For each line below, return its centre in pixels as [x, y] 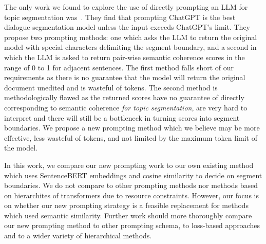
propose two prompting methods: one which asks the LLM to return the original [131, 37]
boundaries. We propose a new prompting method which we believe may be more [132, 128]
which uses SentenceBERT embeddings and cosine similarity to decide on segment [133, 175]
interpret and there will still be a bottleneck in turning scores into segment [122, 117]
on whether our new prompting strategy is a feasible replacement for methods [127, 205]
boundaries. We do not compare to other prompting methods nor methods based [131, 185]
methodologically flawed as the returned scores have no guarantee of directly [124, 97]
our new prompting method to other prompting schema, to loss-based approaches [132, 225]
